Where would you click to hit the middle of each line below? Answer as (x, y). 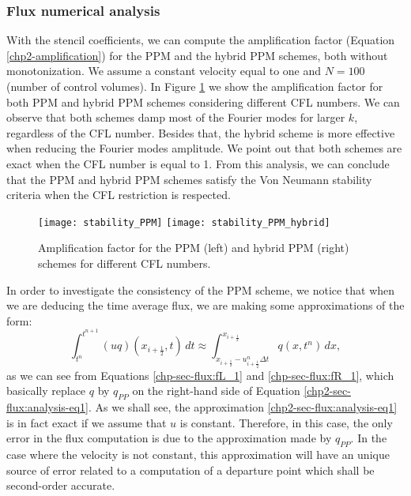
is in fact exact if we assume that (87, 422)
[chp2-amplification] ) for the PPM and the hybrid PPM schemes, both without (197, 55)
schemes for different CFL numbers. (124, 263)
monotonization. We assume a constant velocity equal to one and (164, 71)
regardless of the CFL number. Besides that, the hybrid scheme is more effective (201, 132)
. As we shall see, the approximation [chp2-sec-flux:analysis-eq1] (243, 407)
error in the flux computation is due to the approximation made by (169, 438)
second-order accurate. (61, 485)
